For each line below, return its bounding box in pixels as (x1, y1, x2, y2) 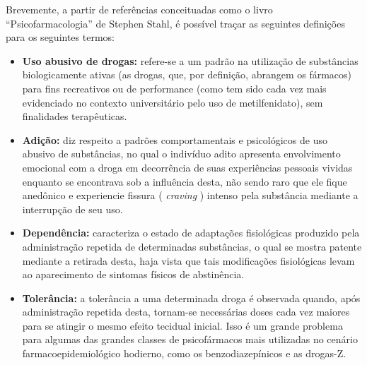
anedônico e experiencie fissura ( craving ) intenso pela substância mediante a (22, 188, 359, 203)
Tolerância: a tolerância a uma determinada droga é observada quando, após (22, 290, 361, 305)
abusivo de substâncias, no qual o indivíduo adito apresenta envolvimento (22, 146, 341, 161)
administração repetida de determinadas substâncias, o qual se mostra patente (22, 239, 362, 253)
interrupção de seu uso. (22, 201, 123, 216)
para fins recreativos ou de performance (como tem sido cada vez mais (22, 80, 327, 95)
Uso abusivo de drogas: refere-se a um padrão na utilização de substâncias (22, 53, 359, 68)
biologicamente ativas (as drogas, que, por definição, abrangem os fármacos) (22, 67, 352, 82)
